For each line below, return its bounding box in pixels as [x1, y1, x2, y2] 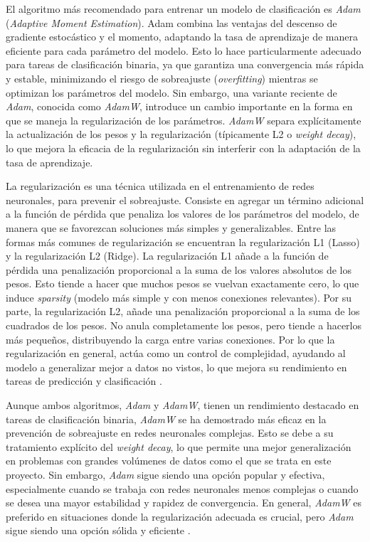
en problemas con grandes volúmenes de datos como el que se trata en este [6, 453, 332, 468]
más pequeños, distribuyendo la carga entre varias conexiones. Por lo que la [6, 331, 335, 346]
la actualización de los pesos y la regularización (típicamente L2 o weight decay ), [6, 127, 356, 142]
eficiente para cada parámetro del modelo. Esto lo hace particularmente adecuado [6, 43, 361, 58]
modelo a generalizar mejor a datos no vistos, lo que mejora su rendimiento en [6, 359, 347, 374]
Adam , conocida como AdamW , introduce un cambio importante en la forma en [6, 99, 353, 114]
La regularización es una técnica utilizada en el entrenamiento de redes [6, 179, 314, 193]
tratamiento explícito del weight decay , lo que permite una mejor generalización [6, 439, 351, 454]
